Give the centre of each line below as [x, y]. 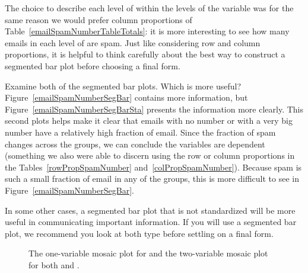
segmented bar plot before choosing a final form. [93, 65]
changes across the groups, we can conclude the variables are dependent [135, 144]
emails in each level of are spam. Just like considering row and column [133, 42]
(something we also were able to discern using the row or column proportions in [150, 155]
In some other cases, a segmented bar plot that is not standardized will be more [150, 210]
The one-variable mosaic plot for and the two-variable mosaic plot [148, 253]
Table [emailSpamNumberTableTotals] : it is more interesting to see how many [147, 31]
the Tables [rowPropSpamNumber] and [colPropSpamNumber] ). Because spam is [153, 167]
